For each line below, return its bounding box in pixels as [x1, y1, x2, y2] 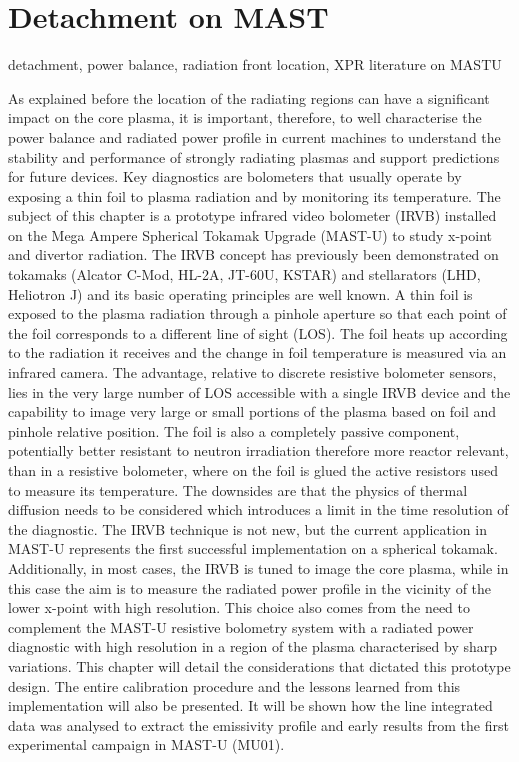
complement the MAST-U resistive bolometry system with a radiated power [8, 616, 474, 637]
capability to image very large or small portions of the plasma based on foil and [8, 401, 497, 422]
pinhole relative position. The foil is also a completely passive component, [8, 420, 460, 441]
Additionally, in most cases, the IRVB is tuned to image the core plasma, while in [8, 557, 509, 578]
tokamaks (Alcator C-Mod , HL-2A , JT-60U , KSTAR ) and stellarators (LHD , [8, 264, 481, 285]
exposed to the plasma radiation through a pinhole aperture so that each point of [8, 303, 507, 324]
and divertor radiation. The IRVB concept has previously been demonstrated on [8, 244, 499, 265]
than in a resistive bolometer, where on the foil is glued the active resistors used [8, 460, 498, 480]
